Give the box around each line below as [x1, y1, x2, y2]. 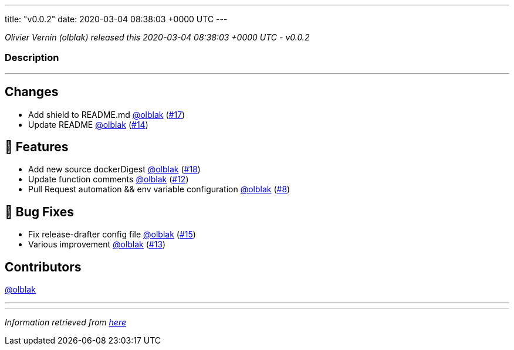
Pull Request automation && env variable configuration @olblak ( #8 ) [28, 184, 290, 195]
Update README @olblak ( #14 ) [28, 119, 148, 130]
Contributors [5, 259, 82, 274]
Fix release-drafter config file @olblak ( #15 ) [28, 229, 196, 240]
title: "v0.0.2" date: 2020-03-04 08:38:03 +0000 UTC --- [5, 14, 228, 24]
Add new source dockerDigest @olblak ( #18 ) [28, 164, 201, 175]
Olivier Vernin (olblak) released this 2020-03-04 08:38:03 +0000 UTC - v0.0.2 [5, 32, 310, 42]
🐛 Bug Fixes [5, 204, 75, 219]
